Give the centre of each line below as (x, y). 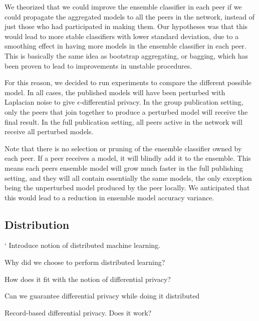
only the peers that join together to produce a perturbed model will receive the (126, 111)
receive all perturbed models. (49, 131)
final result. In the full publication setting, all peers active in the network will (123, 121)
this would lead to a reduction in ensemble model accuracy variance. (109, 197)
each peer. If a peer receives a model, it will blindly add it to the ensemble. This (128, 158)
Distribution (37, 224)
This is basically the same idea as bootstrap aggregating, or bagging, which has (126, 55)
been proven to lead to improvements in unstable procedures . (98, 65)
